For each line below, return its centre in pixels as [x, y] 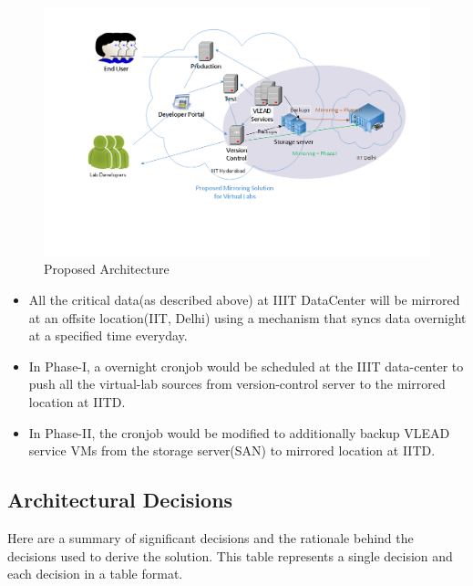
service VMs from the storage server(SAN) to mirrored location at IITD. [232, 450]
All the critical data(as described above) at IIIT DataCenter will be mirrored [244, 300]
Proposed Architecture [107, 269]
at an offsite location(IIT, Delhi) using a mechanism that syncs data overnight [247, 317]
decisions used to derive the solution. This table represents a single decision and [230, 555]
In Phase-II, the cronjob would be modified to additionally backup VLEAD [239, 432]
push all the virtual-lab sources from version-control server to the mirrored [237, 384]
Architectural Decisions [120, 500]
